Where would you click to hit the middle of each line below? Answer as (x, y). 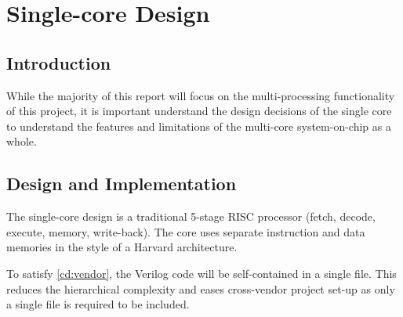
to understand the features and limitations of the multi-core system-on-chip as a (199, 126)
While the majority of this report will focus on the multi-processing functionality (201, 95)
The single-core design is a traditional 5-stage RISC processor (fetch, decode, (191, 216)
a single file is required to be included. (98, 304)
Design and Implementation (122, 184)
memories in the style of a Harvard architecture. (122, 247)
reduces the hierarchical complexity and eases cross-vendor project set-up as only (201, 288)
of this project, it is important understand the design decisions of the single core (199, 111)
